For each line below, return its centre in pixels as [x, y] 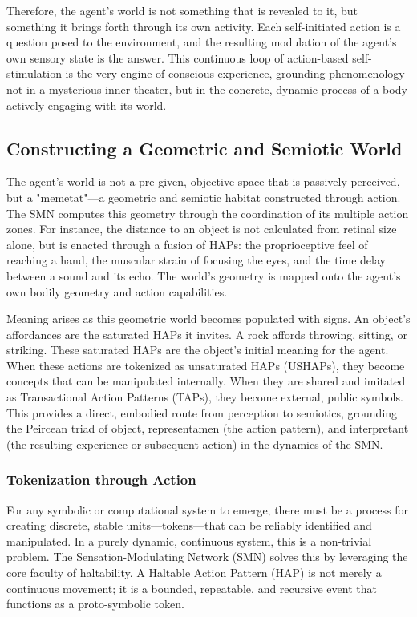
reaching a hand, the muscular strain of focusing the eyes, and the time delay [196, 260]
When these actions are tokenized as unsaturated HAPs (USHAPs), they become [206, 365]
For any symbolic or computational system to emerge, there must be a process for [207, 509]
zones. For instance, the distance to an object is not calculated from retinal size [202, 229]
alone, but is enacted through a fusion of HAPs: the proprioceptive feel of [187, 244]
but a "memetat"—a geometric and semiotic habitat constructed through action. [204, 197]
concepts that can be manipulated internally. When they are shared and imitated [206, 381]
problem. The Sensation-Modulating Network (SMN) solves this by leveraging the [207, 557]
